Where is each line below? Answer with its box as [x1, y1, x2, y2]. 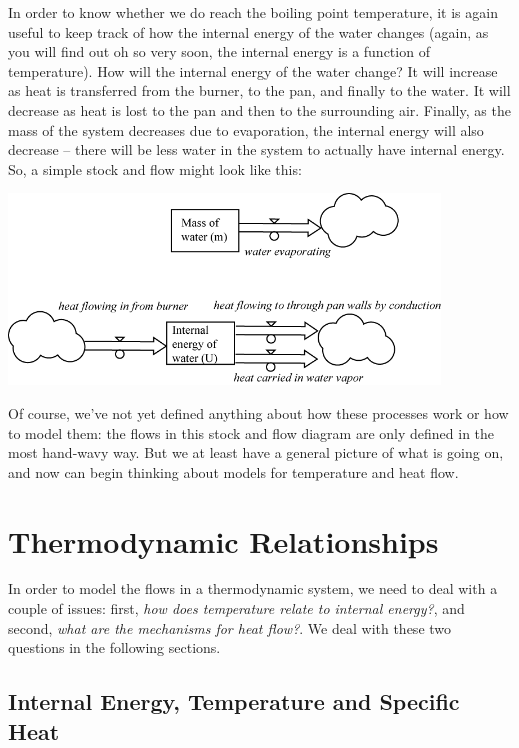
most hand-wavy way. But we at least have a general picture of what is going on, [8, 442, 504, 463]
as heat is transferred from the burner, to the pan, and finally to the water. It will [8, 80, 511, 101]
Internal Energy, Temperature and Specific [8, 686, 460, 717]
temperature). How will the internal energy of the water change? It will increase [8, 60, 498, 81]
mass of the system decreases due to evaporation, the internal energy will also [8, 119, 484, 140]
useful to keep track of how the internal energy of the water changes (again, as [8, 21, 489, 42]
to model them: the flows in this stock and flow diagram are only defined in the [8, 422, 495, 443]
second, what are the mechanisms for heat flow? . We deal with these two [8, 617, 452, 638]
